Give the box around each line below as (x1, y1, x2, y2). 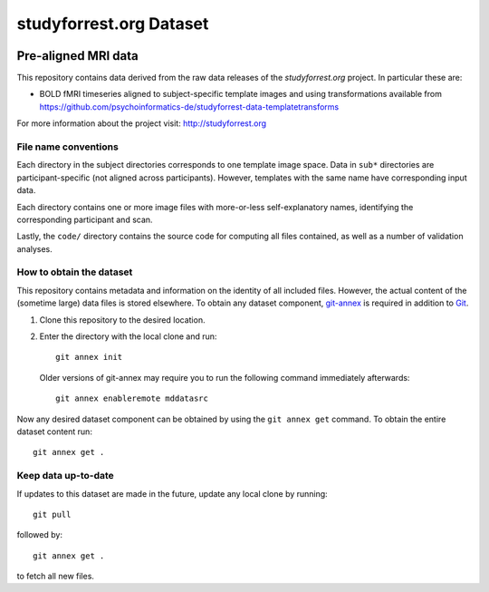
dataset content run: (16, 426, 92, 437)
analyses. (16, 243, 53, 254)
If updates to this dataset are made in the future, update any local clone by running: (16, 488, 328, 499)
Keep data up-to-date (16, 470, 115, 482)
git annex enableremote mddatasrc (55, 393, 208, 403)
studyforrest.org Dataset (16, 14, 209, 34)
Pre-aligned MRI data (16, 48, 139, 63)
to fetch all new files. (16, 571, 95, 582)
